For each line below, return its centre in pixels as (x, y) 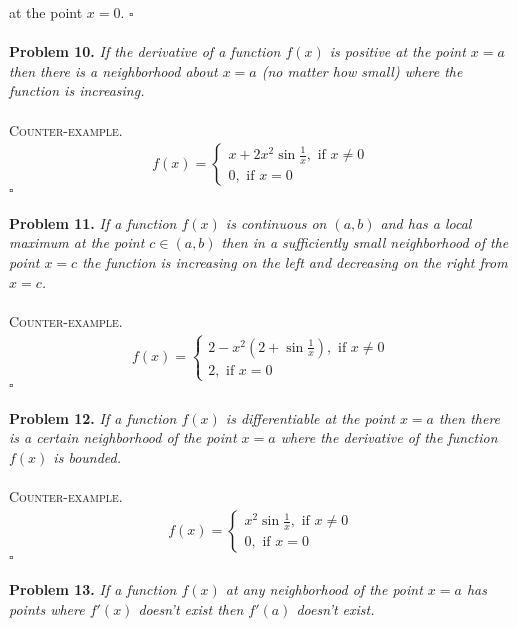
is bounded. (87, 456)
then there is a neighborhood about (113, 70)
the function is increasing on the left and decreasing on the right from (295, 261)
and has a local (426, 222)
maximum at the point (77, 242)
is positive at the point (397, 51)
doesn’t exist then (191, 608)
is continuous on (276, 222)
